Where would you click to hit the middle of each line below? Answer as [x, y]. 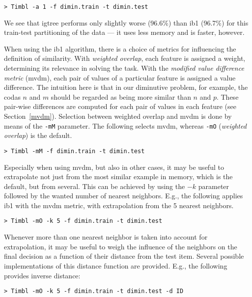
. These [227, 96]
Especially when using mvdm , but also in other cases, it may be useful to [114, 167]
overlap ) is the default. [38, 135]
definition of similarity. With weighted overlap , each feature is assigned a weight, [125, 58]
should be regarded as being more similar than [121, 96]
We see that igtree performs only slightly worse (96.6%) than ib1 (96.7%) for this [126, 22]
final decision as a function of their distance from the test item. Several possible [124, 256]
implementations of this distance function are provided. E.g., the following [116, 265]
